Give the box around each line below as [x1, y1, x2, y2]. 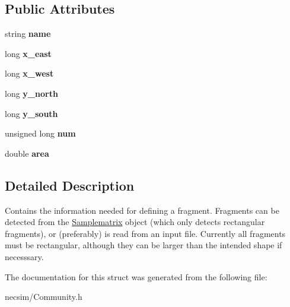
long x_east [5, 47, 52, 59]
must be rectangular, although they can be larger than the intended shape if [5, 239, 282, 251]
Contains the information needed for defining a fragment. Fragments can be [5, 204, 279, 216]
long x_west [5, 67, 54, 80]
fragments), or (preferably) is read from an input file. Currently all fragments [5, 227, 286, 239]
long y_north [5, 87, 58, 99]
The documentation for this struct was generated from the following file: [5, 270, 267, 283]
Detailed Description [5, 176, 135, 194]
